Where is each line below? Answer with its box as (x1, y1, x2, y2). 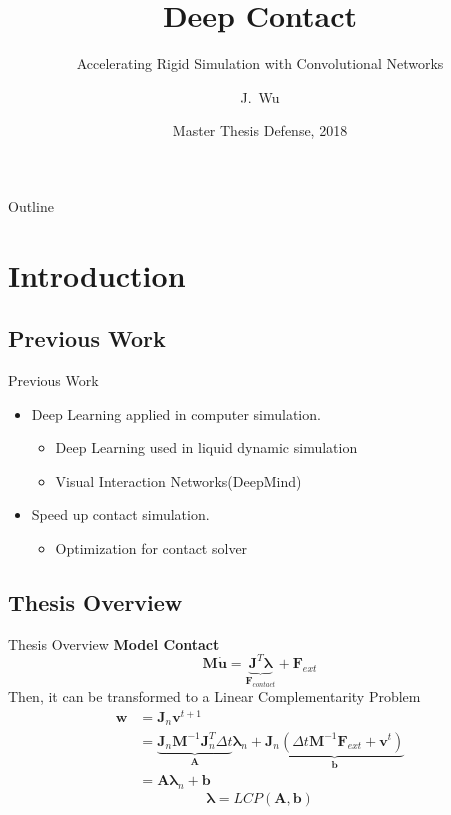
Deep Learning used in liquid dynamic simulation (55, 437, 358, 458)
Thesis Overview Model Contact (8, 633, 220, 654)
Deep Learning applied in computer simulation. (31, 403, 321, 424)
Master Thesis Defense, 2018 (172, 120, 348, 141)
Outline (8, 195, 54, 216)
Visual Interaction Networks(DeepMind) (55, 470, 302, 491)
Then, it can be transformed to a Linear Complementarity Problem (8, 686, 421, 707)
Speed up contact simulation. (31, 504, 210, 525)
